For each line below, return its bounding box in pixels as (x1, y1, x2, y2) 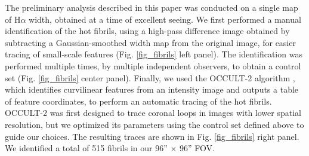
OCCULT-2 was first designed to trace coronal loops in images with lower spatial (5, 106, 301, 119)
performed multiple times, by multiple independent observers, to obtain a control (5, 59, 301, 72)
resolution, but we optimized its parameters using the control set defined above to (5, 118, 304, 130)
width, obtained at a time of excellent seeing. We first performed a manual (29, 13, 301, 25)
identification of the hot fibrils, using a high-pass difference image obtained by (5, 25, 290, 37)
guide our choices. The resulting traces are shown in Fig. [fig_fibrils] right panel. (5, 130, 299, 142)
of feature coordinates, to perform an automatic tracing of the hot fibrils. (5, 94, 272, 107)
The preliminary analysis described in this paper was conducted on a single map (5, 1, 298, 13)
